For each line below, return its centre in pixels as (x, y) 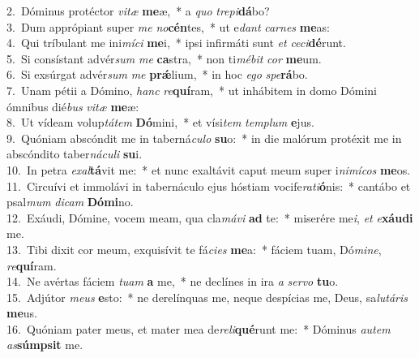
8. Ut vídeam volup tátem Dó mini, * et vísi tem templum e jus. (160, 122)
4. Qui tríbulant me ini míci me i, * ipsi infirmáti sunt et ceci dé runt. (176, 43)
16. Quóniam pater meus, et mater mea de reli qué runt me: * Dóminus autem (199, 328)
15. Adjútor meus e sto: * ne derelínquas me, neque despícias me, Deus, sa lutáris (207, 297)
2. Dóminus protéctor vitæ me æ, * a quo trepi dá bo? (138, 11)
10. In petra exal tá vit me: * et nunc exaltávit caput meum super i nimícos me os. (209, 169)
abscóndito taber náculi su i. (75, 154)
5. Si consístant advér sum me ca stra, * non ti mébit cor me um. (164, 58)
